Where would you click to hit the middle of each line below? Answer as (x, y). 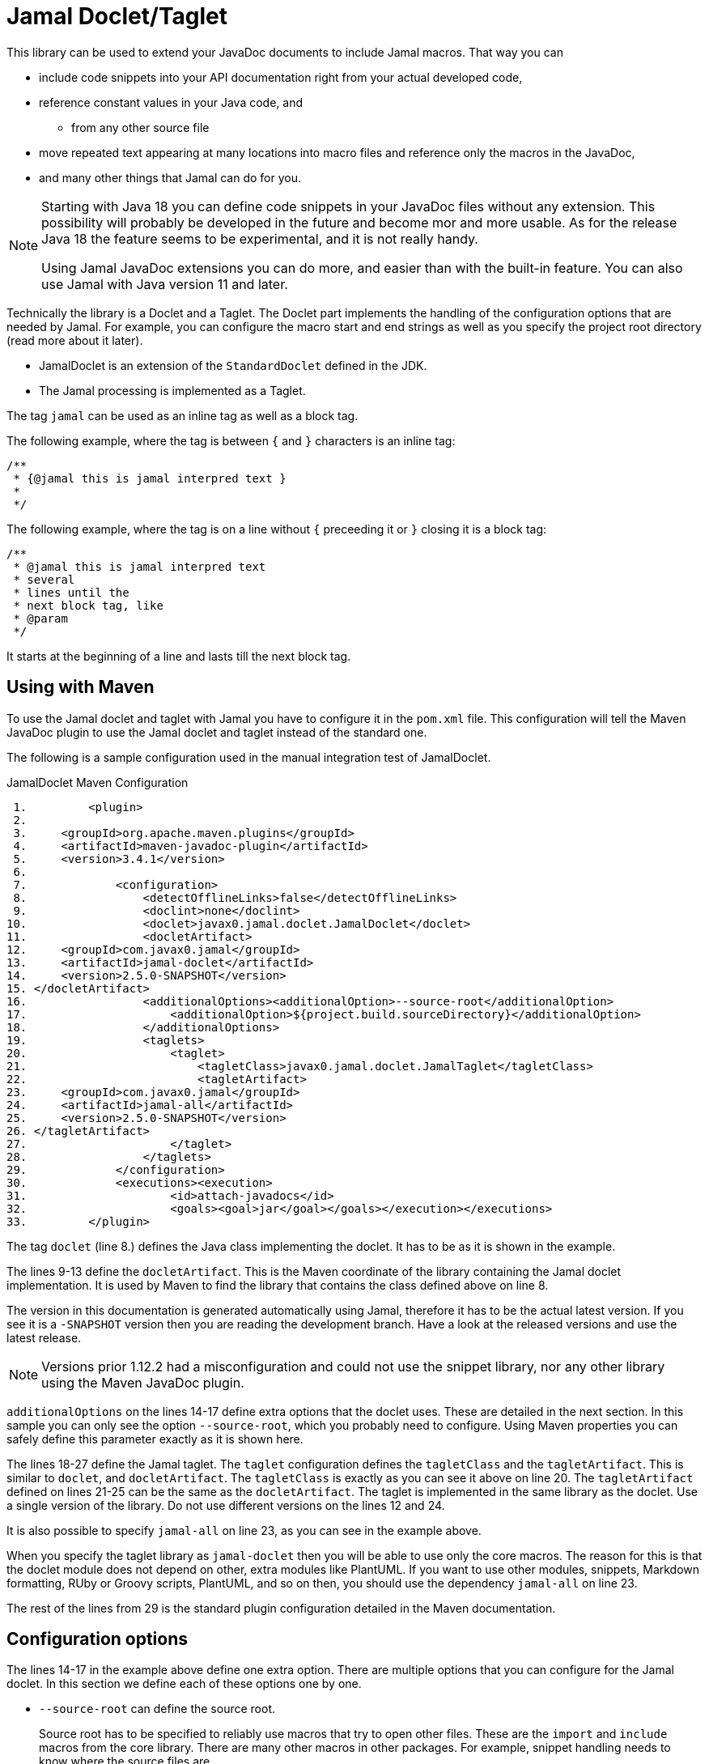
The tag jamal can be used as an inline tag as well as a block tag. (183, 415)
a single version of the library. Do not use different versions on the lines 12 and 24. (226, 1505)
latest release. (44, 1337)
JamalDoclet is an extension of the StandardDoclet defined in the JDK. (233, 365)
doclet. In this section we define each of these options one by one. (184, 1684)
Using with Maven (81, 687)
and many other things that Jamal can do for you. (170, 177)
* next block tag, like (88, 605)
